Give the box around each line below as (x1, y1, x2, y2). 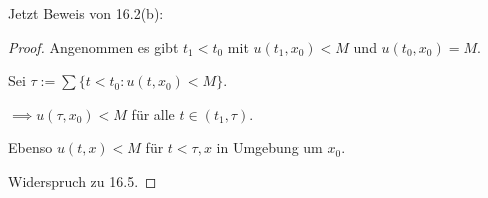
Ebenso (8, 137, 53, 158)
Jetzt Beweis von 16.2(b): (8, 3, 164, 23)
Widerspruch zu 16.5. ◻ (8, 170, 157, 191)
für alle (131, 103, 175, 124)
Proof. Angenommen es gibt (8, 36, 179, 57)
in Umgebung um (216, 137, 323, 158)
